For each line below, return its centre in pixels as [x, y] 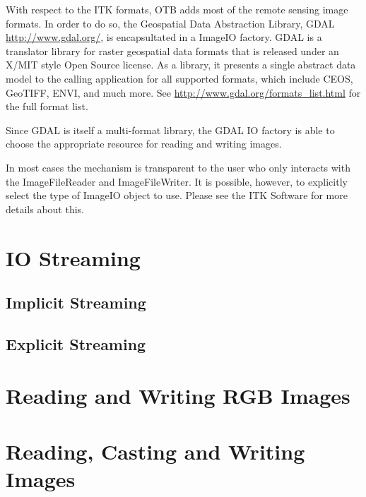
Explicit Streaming [76, 343]
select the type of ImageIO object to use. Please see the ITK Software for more [177, 195]
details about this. [45, 209]
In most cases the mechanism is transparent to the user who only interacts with [178, 167]
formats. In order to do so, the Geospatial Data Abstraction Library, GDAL [170, 23]
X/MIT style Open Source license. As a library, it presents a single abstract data [181, 65]
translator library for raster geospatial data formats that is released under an [172, 50]
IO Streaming [73, 257]
